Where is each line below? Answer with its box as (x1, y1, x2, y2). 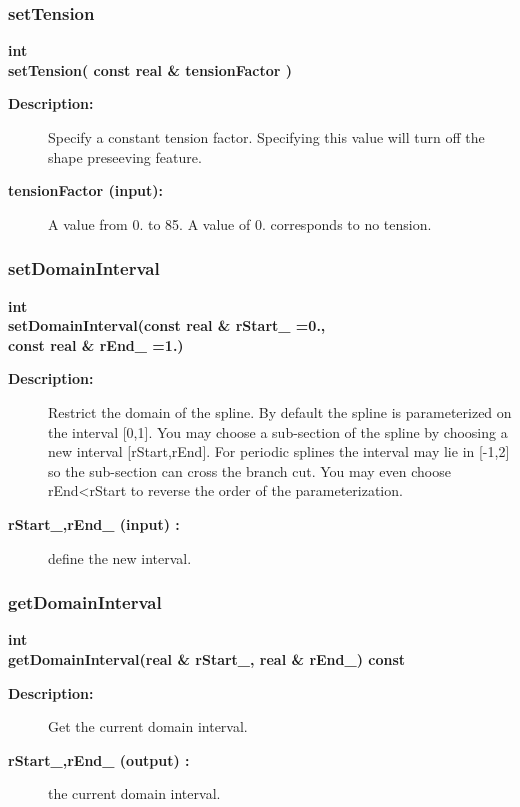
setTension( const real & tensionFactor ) (8, 59, 293, 80)
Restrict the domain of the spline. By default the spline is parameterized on (48, 401, 512, 422)
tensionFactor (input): (8, 180, 164, 201)
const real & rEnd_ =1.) (8, 334, 184, 355)
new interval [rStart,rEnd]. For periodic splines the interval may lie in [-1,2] (48, 441, 510, 462)
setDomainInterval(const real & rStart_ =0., (8, 315, 326, 336)
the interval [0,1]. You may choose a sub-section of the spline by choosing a (48, 421, 508, 442)
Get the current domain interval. (48, 716, 248, 737)
